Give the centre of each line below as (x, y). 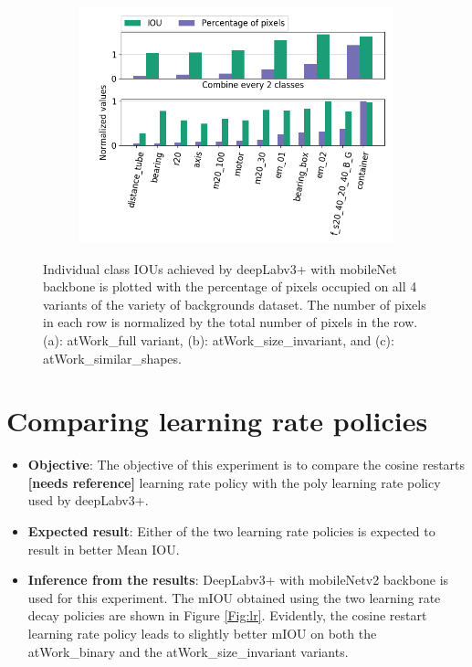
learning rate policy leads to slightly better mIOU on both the (202, 634)
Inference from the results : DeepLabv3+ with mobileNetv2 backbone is (238, 580)
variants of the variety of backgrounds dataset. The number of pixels (235, 304)
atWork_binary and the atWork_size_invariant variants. (188, 651)
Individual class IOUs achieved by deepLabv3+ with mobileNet (220, 268)
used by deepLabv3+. (88, 500)
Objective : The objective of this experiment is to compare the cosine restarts (246, 465)
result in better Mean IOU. (104, 549)
